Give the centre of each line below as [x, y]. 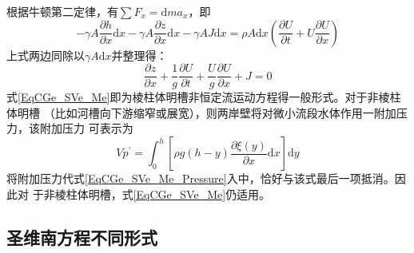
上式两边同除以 [46, 55]
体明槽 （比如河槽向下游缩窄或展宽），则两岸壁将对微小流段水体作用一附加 [201, 112]
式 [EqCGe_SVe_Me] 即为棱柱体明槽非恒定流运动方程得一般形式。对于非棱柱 [204, 97]
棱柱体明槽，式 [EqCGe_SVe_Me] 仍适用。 [163, 194]
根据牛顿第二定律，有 [62, 11]
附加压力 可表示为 [86, 128]
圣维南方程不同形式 [82, 237]
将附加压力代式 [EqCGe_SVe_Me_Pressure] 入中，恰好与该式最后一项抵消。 [201, 178]
